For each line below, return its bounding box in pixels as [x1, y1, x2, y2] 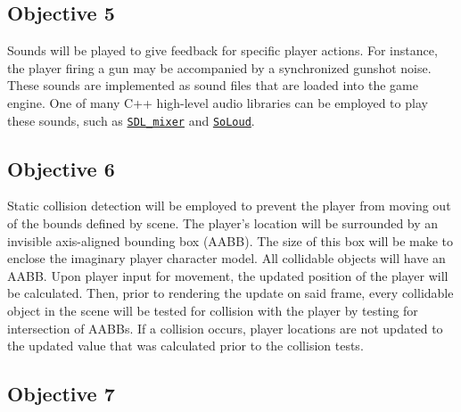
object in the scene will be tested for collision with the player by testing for [7, 301, 418, 319]
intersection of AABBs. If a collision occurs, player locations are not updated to [7, 318, 443, 337]
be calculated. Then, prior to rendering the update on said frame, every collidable [7, 284, 454, 302]
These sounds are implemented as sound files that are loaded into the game [7, 76, 418, 95]
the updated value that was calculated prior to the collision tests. [7, 336, 364, 355]
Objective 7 [7, 380, 115, 408]
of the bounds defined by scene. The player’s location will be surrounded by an [7, 214, 439, 233]
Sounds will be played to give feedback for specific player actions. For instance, [7, 41, 438, 60]
